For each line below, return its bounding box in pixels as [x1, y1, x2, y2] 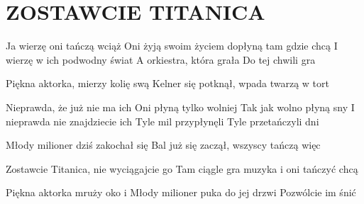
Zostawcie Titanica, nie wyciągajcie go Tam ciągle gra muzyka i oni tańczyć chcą [6, 161, 358, 176]
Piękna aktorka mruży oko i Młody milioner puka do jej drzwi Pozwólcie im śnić [6, 185, 356, 200]
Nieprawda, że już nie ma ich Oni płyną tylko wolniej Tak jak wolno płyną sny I [6, 99, 355, 114]
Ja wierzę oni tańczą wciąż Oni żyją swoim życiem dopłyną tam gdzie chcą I [6, 38, 338, 53]
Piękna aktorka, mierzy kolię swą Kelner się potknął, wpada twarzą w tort [6, 76, 329, 91]
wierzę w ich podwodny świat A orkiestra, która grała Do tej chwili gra [6, 52, 316, 67]
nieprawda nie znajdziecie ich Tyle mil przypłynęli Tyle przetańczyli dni [6, 113, 319, 128]
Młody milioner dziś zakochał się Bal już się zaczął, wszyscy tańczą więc [6, 137, 321, 152]
